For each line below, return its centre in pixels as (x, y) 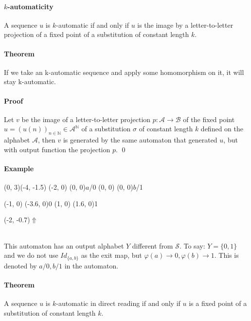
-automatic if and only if (92, 25)
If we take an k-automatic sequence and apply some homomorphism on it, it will (124, 72)
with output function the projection (57, 149)
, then (46, 140)
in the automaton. (91, 265)
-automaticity (30, 6)
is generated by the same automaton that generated (140, 140)
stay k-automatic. (30, 81)
